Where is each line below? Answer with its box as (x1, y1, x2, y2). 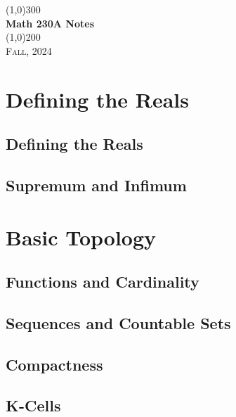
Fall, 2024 (6, 43, 52, 58)
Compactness (6, 353, 103, 375)
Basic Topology (6, 222, 157, 251)
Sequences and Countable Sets (6, 312, 231, 333)
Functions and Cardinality (6, 271, 199, 293)
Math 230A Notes (6, 15, 94, 30)
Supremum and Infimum (6, 174, 187, 195)
